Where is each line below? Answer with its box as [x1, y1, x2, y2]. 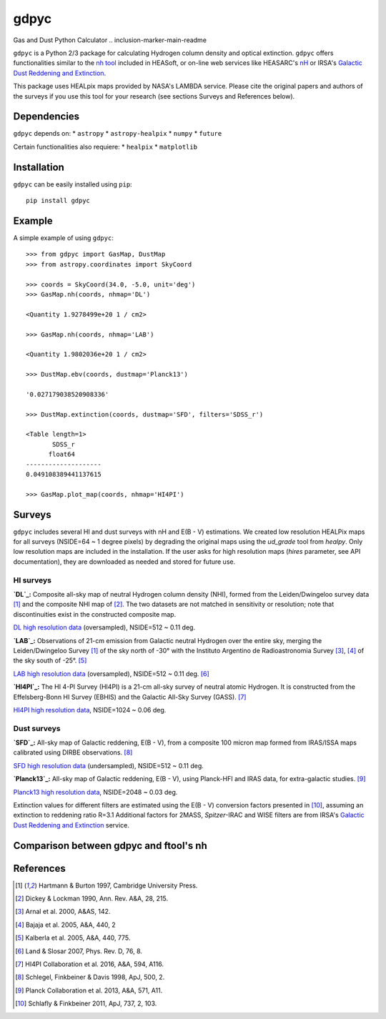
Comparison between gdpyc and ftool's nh [13, 840, 207, 852]
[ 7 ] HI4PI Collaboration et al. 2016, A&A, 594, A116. [15, 960, 164, 968]
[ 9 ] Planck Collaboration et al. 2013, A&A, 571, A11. [15, 986, 163, 995]
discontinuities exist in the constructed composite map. [13, 610, 177, 618]
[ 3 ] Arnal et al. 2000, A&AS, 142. [15, 908, 111, 916]
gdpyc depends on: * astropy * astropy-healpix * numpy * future [13, 129, 222, 138]
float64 [48, 450, 75, 459]
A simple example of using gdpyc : [13, 234, 114, 242]
